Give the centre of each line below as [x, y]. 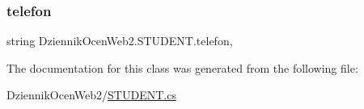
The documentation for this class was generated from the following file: [182, 67]
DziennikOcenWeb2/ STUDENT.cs [91, 95]
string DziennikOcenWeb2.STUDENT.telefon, [120, 41]
